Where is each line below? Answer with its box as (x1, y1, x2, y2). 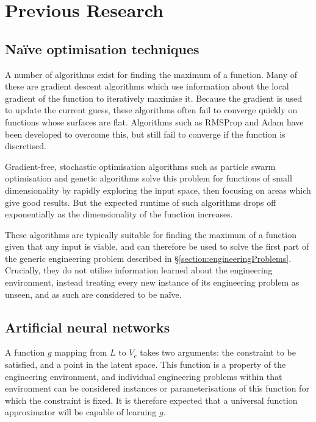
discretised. (5, 139, 46, 152)
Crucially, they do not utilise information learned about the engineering (5, 264, 273, 276)
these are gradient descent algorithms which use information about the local (5, 80, 289, 93)
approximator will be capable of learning (5, 406, 157, 418)
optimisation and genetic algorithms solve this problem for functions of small (5, 172, 292, 185)
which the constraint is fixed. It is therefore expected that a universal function (5, 393, 298, 406)
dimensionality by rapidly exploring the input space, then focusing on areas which (5, 183, 311, 196)
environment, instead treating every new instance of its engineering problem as (5, 276, 300, 289)
